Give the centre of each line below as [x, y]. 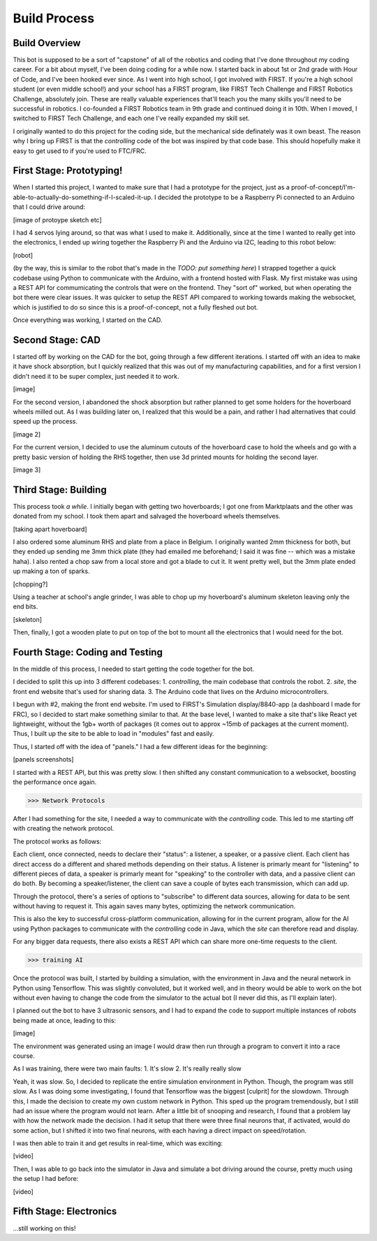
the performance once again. [55, 782]
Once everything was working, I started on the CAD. [88, 320]
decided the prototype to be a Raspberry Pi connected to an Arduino [256, 197]
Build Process [53, 18]
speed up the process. [45, 421]
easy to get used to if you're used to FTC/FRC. [80, 151]
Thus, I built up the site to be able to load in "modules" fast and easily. [113, 734]
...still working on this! [44, 1228]
